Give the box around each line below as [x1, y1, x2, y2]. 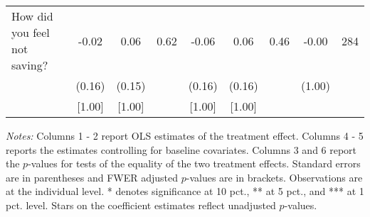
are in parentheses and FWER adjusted [6, 169, 179, 184]
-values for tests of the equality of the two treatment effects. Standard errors [28, 156, 361, 171]
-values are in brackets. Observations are [186, 169, 363, 184]
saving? [11, 57, 48, 73]
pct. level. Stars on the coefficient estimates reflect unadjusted [6, 197, 276, 212]
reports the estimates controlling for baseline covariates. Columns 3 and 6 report [6, 142, 357, 157]
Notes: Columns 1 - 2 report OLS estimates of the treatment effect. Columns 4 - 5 [6, 128, 364, 143]
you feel [11, 24, 50, 40]
